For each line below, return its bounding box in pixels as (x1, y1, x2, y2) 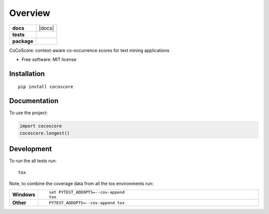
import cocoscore (19, 123, 62, 129)
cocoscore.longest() (19, 130, 70, 136)
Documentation (9, 97, 59, 105)
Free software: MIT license (21, 56, 77, 62)
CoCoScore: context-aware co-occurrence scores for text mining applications (9, 47, 169, 53)
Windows (12, 191, 35, 198)
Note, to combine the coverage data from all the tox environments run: (9, 180, 154, 187)
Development (9, 145, 52, 153)
